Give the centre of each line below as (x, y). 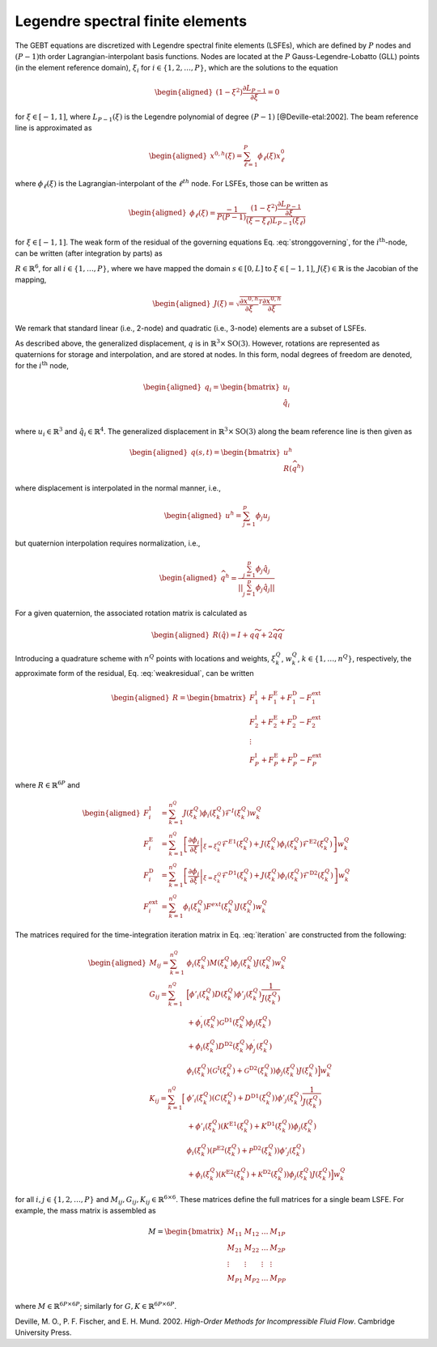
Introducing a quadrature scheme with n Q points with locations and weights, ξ (146, 658)
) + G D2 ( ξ (248, 1070)
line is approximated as (53, 128)
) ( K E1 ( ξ (231, 1126)
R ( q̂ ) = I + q (233, 635)
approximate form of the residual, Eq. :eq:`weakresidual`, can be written (134, 673)
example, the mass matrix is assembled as (86, 1210)
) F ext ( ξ (216, 905)
